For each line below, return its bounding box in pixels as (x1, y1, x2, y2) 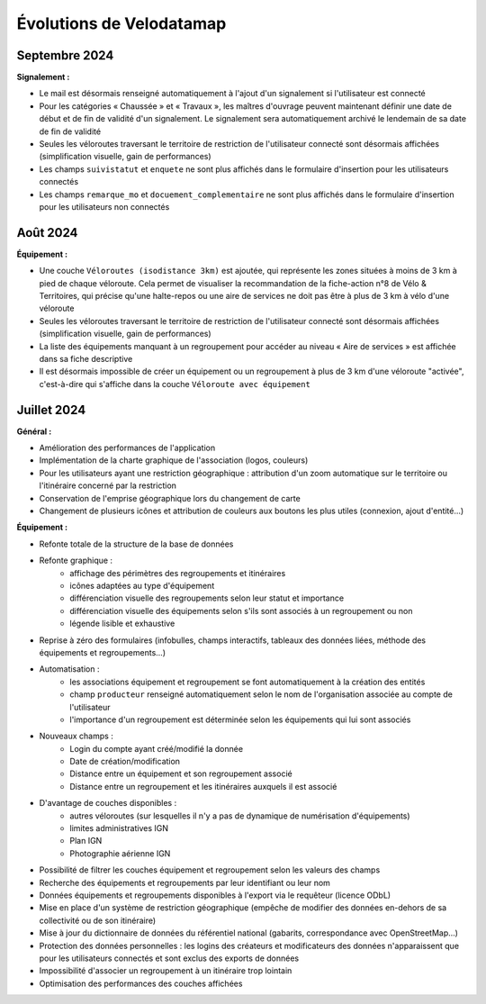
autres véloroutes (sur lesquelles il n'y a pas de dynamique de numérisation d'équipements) (69, 810, 410, 821)
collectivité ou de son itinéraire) (39, 915, 157, 926)
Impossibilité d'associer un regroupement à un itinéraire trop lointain (39, 965, 292, 976)
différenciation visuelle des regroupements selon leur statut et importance (69, 592, 345, 603)
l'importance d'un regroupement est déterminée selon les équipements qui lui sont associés (69, 714, 411, 725)
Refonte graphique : (39, 555, 112, 566)
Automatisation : (39, 664, 100, 674)
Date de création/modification (69, 756, 180, 767)
